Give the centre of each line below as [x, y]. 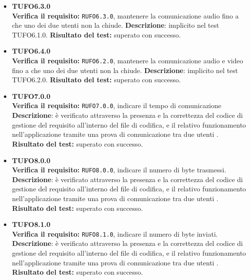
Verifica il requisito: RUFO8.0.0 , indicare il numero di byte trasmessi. [119, 170]
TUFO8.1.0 [31, 224]
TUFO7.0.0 [31, 96]
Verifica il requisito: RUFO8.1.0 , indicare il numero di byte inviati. [115, 233]
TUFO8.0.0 [31, 160]
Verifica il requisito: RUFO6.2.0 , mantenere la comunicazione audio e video [127, 61]
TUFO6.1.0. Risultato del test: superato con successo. [96, 34]
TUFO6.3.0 [31, 6]
